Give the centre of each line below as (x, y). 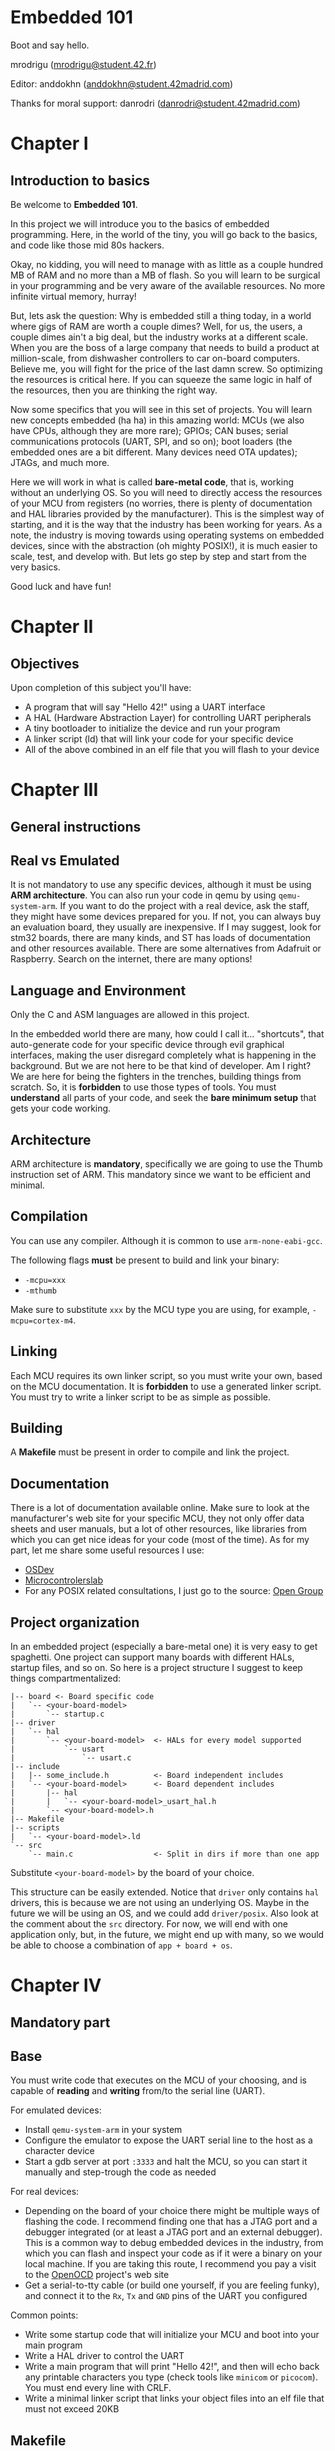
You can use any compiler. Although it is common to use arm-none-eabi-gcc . (166, 1240)
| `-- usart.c (71, 1758)
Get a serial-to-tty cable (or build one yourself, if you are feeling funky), (172, 2285)
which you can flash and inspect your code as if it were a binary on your (173, 2253)
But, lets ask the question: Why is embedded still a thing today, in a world (161, 315)
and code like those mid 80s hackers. (87, 245)
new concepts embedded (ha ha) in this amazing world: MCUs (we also (157, 420)
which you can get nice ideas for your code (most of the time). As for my (160, 1540)
